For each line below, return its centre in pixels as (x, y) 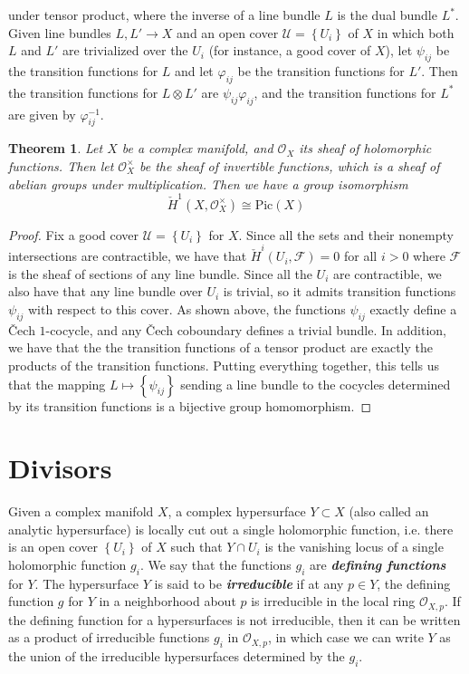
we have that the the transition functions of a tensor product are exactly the (220, 347)
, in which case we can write (345, 637)
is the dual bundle (387, 14)
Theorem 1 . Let (56, 148)
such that (196, 547)
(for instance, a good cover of (290, 50)
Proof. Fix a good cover (74, 234)
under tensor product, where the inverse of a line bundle (164, 14)
